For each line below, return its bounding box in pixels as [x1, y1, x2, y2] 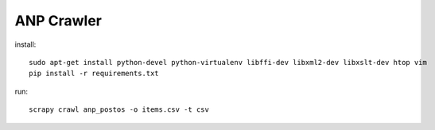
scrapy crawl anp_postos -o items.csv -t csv [29, 105, 210, 114]
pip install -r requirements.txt [29, 69, 159, 78]
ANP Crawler [14, 12, 103, 29]
